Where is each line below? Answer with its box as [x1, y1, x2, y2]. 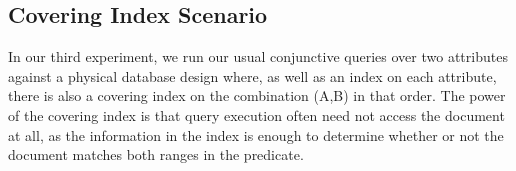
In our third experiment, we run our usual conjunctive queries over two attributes [8, 46, 508, 67]
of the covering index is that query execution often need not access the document [8, 104, 505, 125]
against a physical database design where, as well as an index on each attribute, [8, 65, 497, 86]
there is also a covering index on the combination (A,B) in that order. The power [8, 85, 506, 106]
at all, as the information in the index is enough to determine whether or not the [8, 124, 504, 145]
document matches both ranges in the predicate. [8, 144, 304, 165]
